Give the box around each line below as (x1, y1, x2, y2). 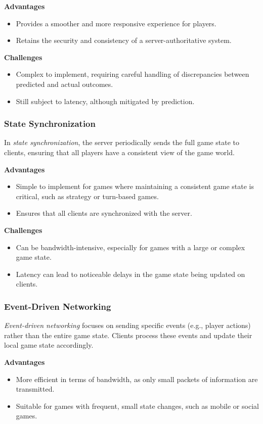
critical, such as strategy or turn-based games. (16, 191, 159, 201)
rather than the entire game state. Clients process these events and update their (4, 329, 252, 340)
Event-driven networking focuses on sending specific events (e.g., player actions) (4, 320, 251, 331)
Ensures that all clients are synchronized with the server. (16, 208, 192, 218)
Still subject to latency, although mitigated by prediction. (16, 96, 195, 106)
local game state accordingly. (4, 340, 94, 350)
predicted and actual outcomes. (16, 78, 113, 89)
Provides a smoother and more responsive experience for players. (16, 18, 216, 28)
